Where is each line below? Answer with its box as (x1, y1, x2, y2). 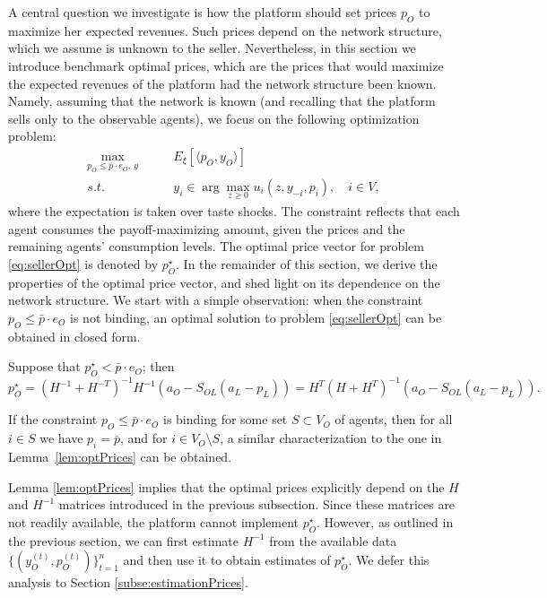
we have (39, 429, 83, 447)
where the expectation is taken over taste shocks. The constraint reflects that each (8, 201, 460, 220)
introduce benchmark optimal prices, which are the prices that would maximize (8, 56, 444, 74)
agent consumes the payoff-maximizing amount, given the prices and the (8, 219, 405, 238)
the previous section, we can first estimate (8, 531, 239, 550)
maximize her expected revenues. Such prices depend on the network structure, (8, 21, 442, 39)
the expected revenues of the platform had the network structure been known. (8, 74, 437, 92)
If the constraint (8, 410, 98, 429)
